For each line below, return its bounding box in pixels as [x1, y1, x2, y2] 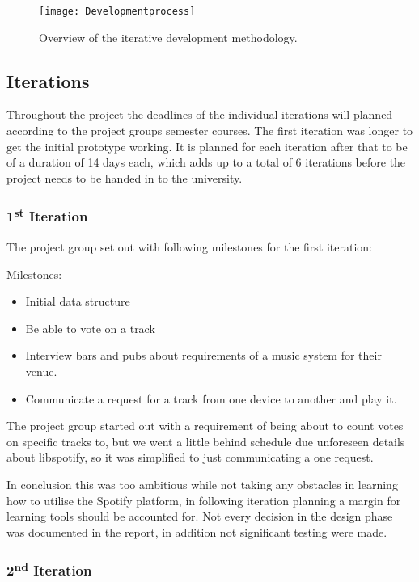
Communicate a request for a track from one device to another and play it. [25, 390, 397, 407]
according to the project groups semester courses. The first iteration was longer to [6, 122, 413, 139]
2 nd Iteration [6, 559, 92, 580]
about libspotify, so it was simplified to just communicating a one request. [6, 449, 374, 466]
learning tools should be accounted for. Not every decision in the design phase [6, 508, 393, 525]
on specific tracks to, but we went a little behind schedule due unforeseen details [6, 432, 405, 449]
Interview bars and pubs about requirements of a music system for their [25, 347, 382, 364]
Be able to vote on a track [25, 319, 155, 336]
